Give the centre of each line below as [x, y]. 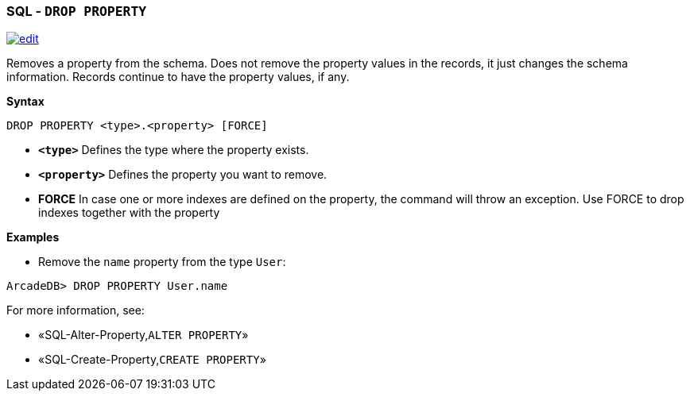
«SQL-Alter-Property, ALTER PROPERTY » [143, 335]
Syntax [25, 102]
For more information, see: [76, 310]
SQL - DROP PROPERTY [77, 11]
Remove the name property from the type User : [162, 262]
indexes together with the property [129, 213]
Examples [33, 237]
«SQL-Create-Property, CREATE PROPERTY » [152, 360]
